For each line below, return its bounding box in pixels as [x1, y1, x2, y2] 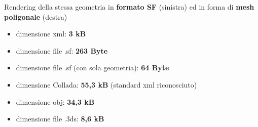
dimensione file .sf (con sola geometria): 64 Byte [16, 62, 169, 73]
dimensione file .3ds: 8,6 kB [16, 113, 104, 124]
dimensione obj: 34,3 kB [16, 96, 95, 107]
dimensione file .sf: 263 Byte [16, 45, 108, 56]
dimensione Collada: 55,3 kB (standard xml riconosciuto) [16, 79, 197, 90]
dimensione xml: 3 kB [16, 28, 86, 39]
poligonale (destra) [4, 11, 67, 22]
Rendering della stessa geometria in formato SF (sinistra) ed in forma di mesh [4, 2, 254, 12]
